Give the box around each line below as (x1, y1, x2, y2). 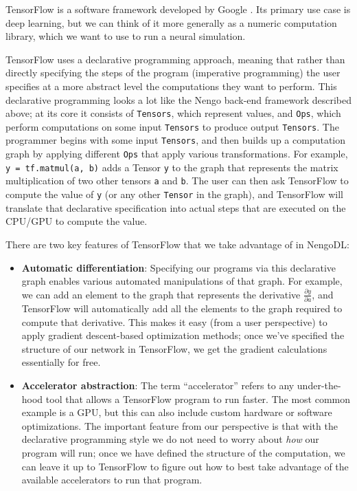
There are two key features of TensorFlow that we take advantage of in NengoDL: (5, 237, 349, 251)
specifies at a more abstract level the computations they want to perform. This (5, 78, 337, 93)
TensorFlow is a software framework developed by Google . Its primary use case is (5, 2, 351, 16)
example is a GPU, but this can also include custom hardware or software (21, 405, 332, 419)
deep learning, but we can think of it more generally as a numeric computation (5, 15, 337, 30)
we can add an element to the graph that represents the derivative (21, 287, 301, 301)
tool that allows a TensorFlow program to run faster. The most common (45, 391, 351, 406)
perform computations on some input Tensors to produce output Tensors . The (5, 119, 339, 133)
